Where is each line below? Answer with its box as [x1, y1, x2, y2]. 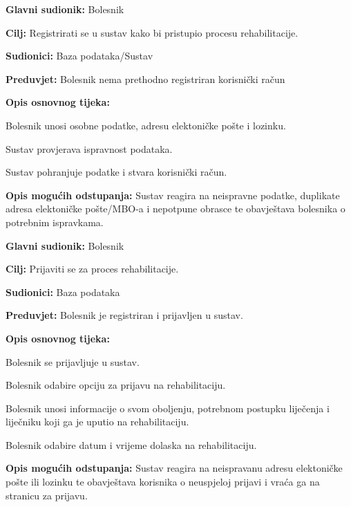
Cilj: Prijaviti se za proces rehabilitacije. [6, 261, 179, 276]
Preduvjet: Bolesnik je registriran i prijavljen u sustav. [6, 308, 243, 322]
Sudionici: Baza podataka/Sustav [6, 48, 153, 63]
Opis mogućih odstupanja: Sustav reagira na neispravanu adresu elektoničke [6, 461, 343, 475]
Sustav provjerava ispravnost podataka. [6, 141, 173, 156]
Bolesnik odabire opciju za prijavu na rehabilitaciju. [6, 378, 226, 392]
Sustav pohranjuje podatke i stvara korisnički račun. [6, 165, 227, 179]
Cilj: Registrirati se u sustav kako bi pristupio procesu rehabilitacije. [6, 25, 298, 39]
